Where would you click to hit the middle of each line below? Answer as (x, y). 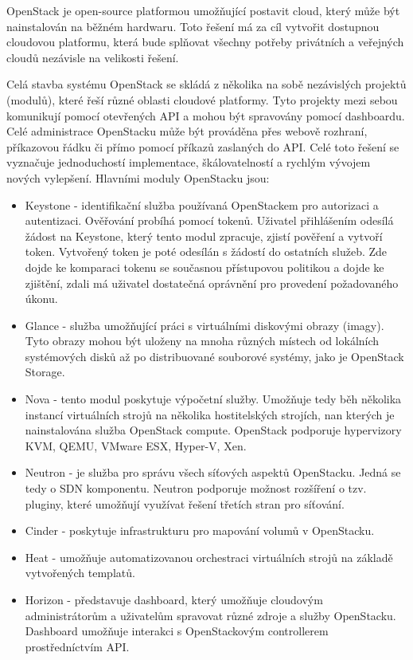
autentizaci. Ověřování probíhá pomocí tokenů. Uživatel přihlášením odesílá (209, 220)
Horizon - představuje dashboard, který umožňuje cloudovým (174, 599)
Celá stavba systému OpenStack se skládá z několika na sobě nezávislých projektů (206, 84)
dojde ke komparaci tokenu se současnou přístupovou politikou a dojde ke (205, 267)
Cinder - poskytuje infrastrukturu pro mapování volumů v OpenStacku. (200, 530)
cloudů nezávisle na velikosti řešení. (93, 57)
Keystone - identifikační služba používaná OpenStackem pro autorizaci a (202, 204)
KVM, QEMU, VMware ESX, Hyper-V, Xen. (136, 445)
